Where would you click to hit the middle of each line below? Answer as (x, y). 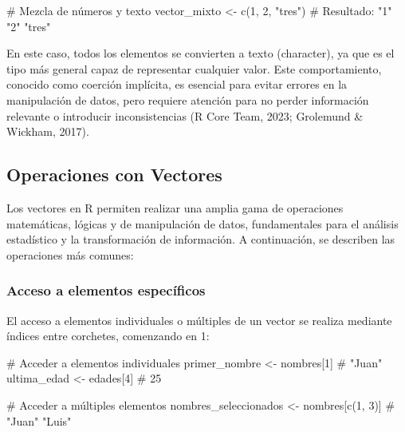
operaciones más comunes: (70, 254)
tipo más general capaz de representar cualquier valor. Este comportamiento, (194, 68)
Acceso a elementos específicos (106, 290)
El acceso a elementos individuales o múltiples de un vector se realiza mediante (199, 320)
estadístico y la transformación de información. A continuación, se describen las (201, 239)
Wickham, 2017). (48, 131)
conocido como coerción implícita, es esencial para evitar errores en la (177, 84)
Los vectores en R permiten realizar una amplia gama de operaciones (175, 207)
